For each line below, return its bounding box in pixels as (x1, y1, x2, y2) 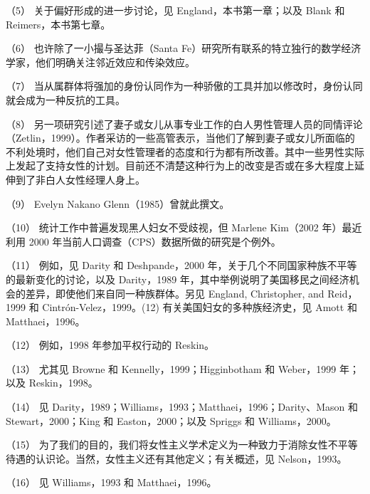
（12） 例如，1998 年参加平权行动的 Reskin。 (6, 337, 215, 352)
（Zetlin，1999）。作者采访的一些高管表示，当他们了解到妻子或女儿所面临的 (6, 130, 355, 145)
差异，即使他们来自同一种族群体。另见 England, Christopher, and (25, 285, 324, 300)
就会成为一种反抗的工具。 (6, 92, 125, 107)
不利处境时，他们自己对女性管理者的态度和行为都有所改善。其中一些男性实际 (6, 144, 364, 159)
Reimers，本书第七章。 (6, 16, 111, 31)
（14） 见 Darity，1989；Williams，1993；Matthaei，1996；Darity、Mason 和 (6, 399, 358, 414)
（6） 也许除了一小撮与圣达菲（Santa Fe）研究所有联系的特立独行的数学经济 (6, 41, 361, 56)
